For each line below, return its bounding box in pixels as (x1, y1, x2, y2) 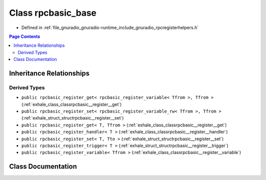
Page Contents (9, 33, 40, 39)
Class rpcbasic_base (9, 7, 97, 18)
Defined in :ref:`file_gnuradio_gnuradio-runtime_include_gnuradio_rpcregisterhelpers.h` (21, 25, 199, 30)
